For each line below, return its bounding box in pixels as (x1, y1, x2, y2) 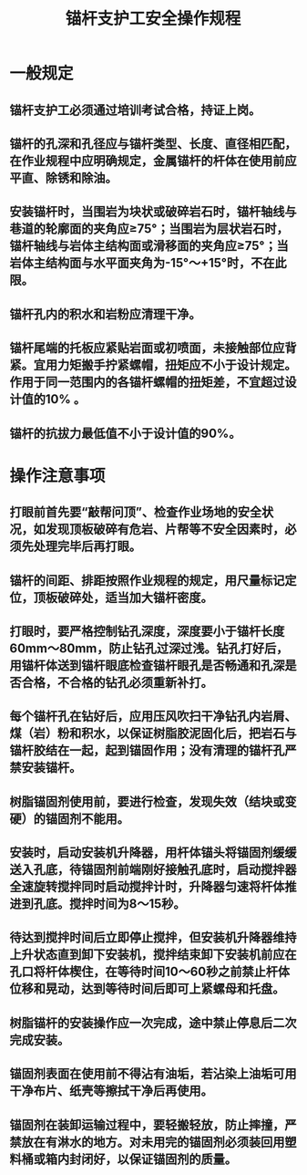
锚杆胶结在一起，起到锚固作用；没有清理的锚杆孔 (9, 743, 285, 758)
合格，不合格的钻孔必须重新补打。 (21, 674, 213, 690)
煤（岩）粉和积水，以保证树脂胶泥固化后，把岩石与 (9, 726, 297, 742)
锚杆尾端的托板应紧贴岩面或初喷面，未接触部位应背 (9, 340, 297, 356)
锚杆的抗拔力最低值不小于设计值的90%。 (9, 425, 241, 441)
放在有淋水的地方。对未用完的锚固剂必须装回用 (21, 1134, 285, 1149)
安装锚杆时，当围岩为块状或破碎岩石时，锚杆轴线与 (9, 204, 297, 220)
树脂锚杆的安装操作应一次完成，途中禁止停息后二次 (9, 1014, 297, 1031)
